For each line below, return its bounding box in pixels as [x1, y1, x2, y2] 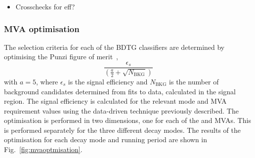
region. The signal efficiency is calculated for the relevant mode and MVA [4, 96, 227, 106]
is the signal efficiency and [68, 76, 148, 86]
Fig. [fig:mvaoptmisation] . [4, 144, 83, 155]
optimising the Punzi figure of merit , [4, 51, 118, 62]
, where [36, 76, 58, 86]
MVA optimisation [4, 22, 80, 35]
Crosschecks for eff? [15, 1, 75, 11]
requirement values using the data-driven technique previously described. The [4, 105, 239, 116]
